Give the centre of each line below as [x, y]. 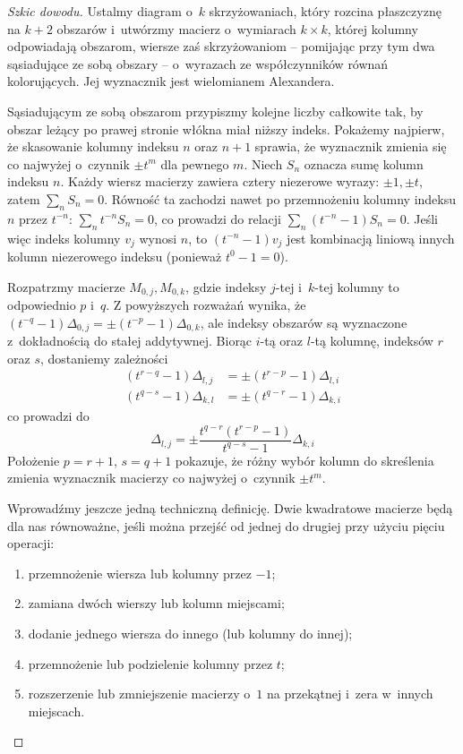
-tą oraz [282, 341]
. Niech [263, 163]
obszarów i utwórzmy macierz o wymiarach [176, 28]
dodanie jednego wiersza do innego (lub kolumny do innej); [190, 634]
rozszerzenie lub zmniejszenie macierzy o [139, 694]
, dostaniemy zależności [104, 358]
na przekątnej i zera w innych [350, 694]
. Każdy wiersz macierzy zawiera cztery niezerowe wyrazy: [220, 181]
